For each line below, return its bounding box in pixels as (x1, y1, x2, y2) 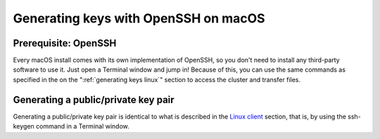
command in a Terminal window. (35, 122, 129, 131)
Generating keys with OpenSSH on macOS (13, 11, 265, 26)
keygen (13, 122, 34, 131)
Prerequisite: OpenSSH (13, 37, 117, 49)
